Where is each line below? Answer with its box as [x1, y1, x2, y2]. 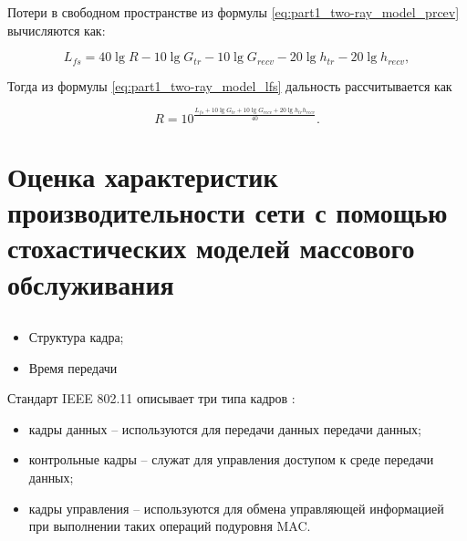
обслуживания [7, 265, 174, 302]
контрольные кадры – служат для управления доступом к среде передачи [28, 450, 434, 469]
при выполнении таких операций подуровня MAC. [28, 516, 311, 536]
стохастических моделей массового [7, 229, 415, 266]
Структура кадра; [28, 328, 124, 347]
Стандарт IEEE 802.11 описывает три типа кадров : [7, 389, 296, 408]
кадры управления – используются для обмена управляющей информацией [28, 498, 444, 517]
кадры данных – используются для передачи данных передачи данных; [28, 419, 421, 438]
